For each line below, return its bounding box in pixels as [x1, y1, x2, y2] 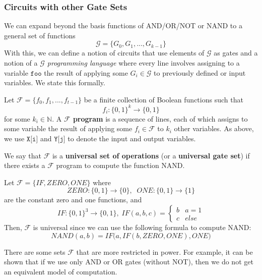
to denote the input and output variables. [68, 133, 196, 144]
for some [4, 113, 30, 124]
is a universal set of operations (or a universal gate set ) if [52, 150, 250, 160]
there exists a [4, 160, 45, 171]
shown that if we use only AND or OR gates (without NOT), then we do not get [4, 256, 253, 267]
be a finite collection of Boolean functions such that [84, 94, 243, 104]
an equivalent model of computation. [4, 266, 117, 276]
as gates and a [214, 47, 258, 58]
